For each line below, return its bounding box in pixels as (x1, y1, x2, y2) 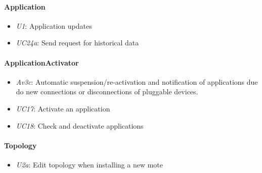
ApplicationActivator (4, 57, 79, 68)
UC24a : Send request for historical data (16, 37, 139, 48)
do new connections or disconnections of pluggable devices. (16, 86, 198, 97)
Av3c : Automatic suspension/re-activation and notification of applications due (16, 76, 258, 87)
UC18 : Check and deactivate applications (16, 120, 144, 131)
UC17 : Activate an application (16, 103, 110, 113)
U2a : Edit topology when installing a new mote (16, 159, 163, 169)
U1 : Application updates (16, 20, 92, 31)
